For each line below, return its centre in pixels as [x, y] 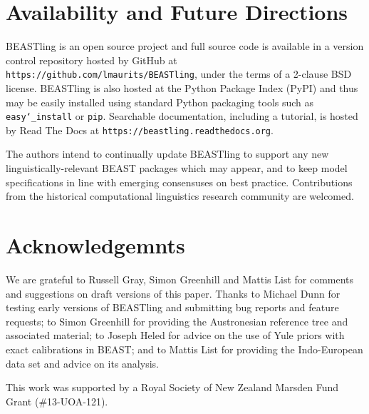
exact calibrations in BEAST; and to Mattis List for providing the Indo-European [184, 349]
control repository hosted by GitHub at [92, 60]
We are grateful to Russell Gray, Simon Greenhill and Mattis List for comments [180, 279]
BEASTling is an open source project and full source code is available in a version [185, 46]
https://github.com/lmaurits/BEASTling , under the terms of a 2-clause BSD [179, 74]
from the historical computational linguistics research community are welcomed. [180, 196]
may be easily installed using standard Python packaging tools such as [160, 102]
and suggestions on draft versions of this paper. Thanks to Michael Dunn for [173, 293]
